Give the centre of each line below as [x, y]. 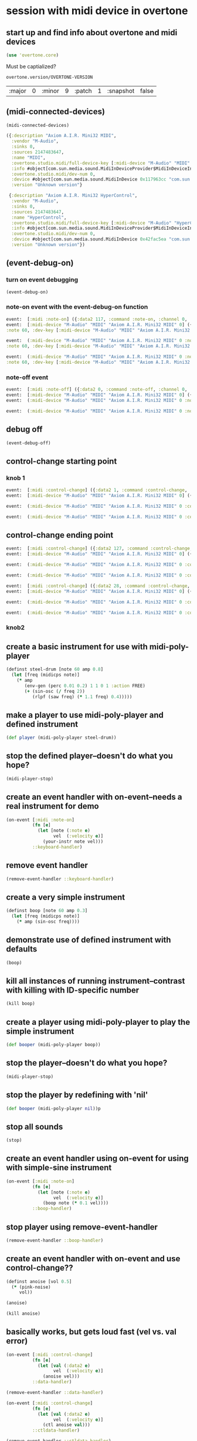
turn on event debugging [42, 280]
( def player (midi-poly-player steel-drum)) [61, 738]
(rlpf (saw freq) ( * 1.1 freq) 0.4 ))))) [82, 697]
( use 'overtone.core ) [33, 55]
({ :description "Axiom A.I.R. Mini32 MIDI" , [61, 136]
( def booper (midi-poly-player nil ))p [53, 1108]
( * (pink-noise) [31, 1287]
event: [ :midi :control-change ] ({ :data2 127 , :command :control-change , [99, 549]
